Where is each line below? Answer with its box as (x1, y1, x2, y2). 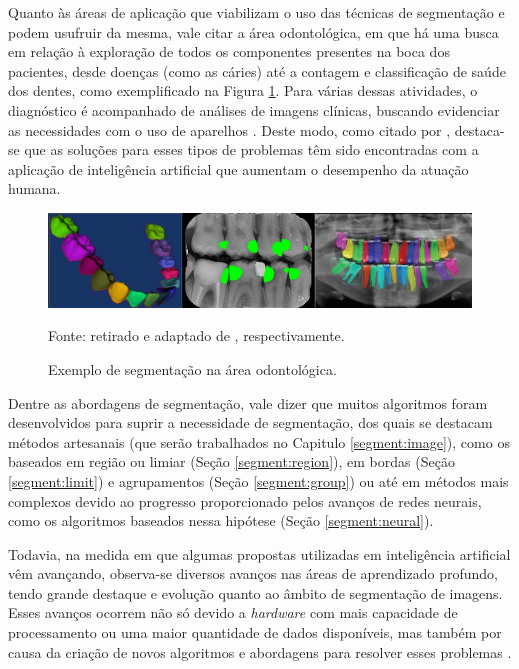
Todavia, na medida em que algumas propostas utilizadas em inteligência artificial (8, 543, 511, 564)
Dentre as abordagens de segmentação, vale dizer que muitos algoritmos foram (8, 392, 488, 413)
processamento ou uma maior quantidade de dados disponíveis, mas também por (8, 622, 502, 643)
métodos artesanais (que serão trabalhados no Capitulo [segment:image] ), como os (8, 431, 510, 452)
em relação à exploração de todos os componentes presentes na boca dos (8, 41, 450, 62)
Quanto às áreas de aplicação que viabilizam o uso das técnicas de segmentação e (8, 2, 505, 22)
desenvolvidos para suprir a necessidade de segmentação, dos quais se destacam (8, 412, 493, 433)
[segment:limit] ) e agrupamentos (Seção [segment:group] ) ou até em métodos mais (8, 470, 509, 491)
